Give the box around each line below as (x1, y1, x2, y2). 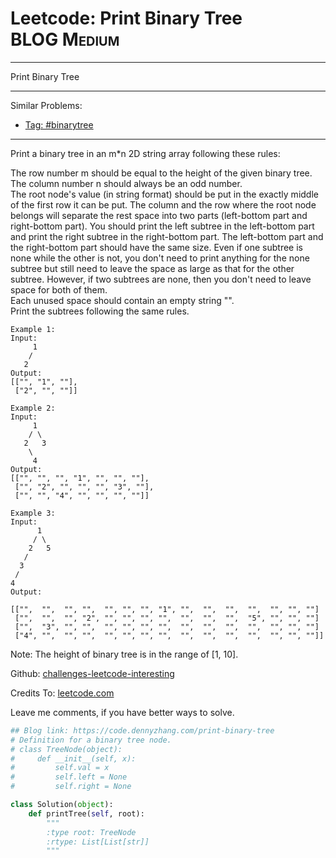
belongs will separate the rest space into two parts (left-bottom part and (10, 209, 308, 221)
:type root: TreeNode (46, 827, 137, 837)
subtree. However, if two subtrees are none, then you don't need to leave (10, 273, 312, 285)
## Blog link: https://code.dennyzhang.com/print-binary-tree (10, 725, 275, 736)
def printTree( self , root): (28, 808, 145, 819)
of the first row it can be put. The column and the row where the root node (10, 198, 317, 211)
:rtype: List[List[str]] (46, 837, 150, 847)
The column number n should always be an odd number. (10, 177, 243, 189)
